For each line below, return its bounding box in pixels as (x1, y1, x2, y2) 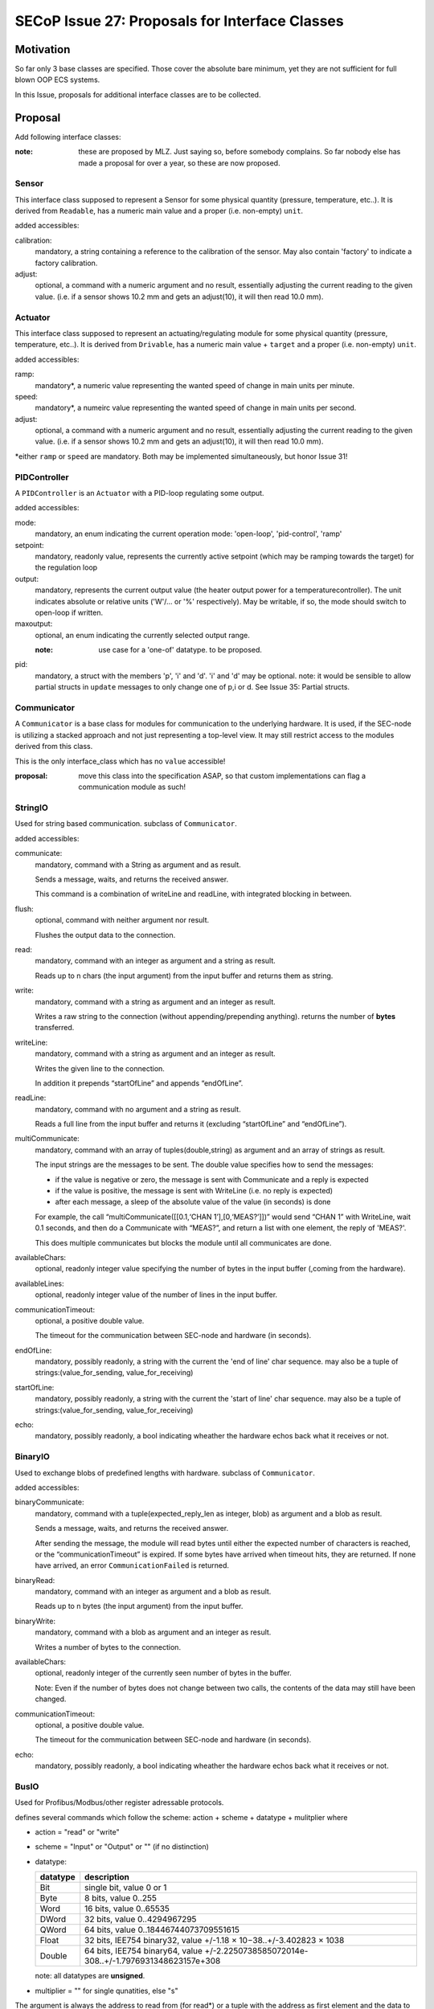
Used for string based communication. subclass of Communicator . (14, 819, 237, 829)
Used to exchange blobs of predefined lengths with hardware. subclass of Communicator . (14, 1467, 315, 1478)
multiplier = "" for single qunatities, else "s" (35, 1986, 178, 1995)
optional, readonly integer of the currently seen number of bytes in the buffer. (35, 1668, 293, 1678)
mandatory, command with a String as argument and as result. (35, 860, 241, 869)
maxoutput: (14, 619, 53, 628)
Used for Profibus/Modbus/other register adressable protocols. (14, 1798, 224, 1807)
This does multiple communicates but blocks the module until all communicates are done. (35, 1238, 332, 1247)
